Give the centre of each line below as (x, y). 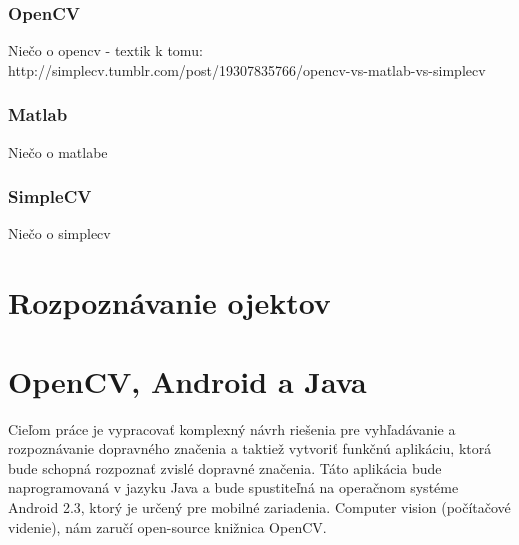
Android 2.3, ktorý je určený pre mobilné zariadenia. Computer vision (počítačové (259, 506)
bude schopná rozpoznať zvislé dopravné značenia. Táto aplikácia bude (225, 467)
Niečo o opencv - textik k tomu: (105, 50)
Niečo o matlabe (58, 151)
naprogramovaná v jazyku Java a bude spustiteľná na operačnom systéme (233, 487)
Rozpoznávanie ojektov (169, 302)
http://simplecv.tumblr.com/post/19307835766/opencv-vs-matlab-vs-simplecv (247, 69)
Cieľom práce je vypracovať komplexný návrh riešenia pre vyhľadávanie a (232, 428)
